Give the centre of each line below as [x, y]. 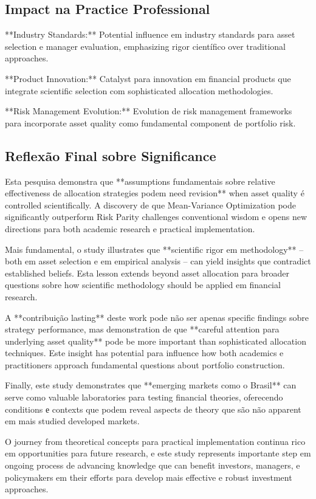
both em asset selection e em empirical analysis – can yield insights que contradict [158, 261]
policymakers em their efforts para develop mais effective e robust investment [149, 477]
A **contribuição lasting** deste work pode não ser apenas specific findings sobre [157, 317]
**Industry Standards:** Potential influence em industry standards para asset [150, 34]
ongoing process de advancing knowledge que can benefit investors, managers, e [153, 465]
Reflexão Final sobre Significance [111, 155]
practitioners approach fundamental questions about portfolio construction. [145, 364]
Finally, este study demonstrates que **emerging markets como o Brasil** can [151, 385]
